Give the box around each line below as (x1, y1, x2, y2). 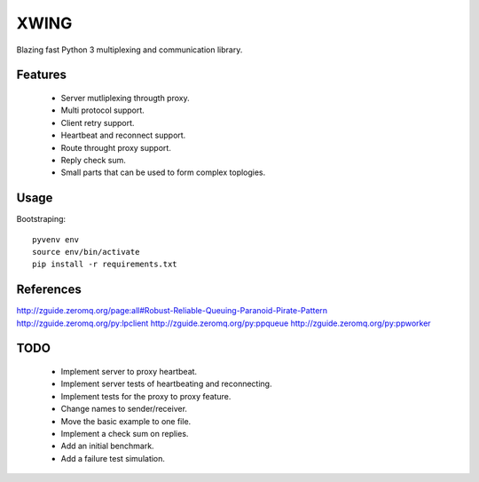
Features (16, 67, 67, 83)
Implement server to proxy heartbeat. (60, 367, 198, 377)
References (16, 282, 82, 297)
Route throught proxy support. (60, 142, 172, 153)
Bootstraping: (16, 214, 67, 225)
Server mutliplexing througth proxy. (60, 92, 190, 103)
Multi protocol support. (60, 105, 145, 115)
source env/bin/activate (32, 247, 140, 257)
